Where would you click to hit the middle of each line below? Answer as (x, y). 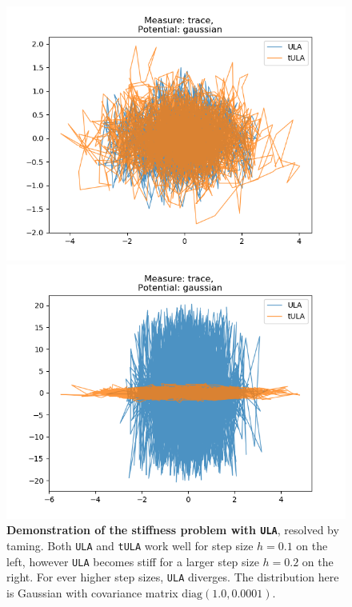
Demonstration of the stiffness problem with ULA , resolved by (173, 530)
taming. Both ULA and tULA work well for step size (130, 545)
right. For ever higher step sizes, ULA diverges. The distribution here (173, 577)
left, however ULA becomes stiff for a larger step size (133, 561)
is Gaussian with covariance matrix (92, 592)
